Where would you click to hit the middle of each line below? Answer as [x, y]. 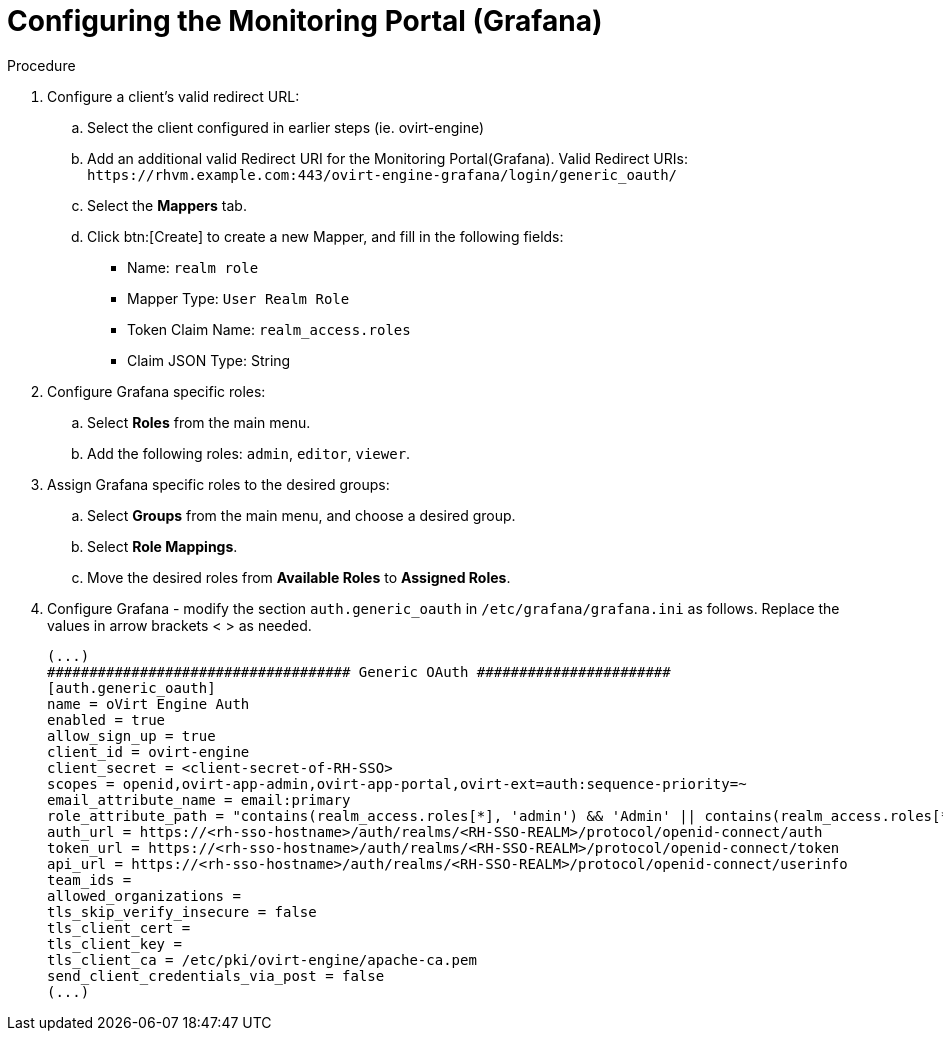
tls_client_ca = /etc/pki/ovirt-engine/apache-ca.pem [262, 959]
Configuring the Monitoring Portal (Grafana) [305, 21]
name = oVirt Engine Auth [148, 703]
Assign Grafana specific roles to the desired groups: [218, 484]
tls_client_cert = [119, 927]
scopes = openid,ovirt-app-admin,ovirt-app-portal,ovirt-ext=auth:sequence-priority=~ [397, 783]
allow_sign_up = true [131, 735]
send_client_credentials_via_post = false [216, 975]
